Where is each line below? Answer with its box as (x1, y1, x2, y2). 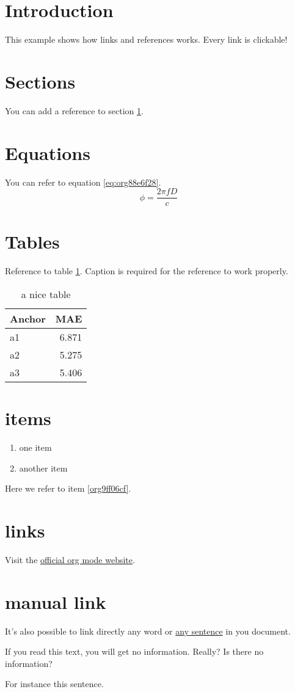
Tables (5, 229, 60, 254)
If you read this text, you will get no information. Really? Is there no (5, 645, 264, 658)
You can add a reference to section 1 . (5, 104, 144, 117)
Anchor (10, 311, 46, 326)
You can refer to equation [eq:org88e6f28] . (5, 175, 161, 188)
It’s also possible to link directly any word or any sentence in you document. (5, 624, 291, 637)
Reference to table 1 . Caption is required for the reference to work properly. (5, 264, 288, 277)
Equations (5, 140, 90, 165)
